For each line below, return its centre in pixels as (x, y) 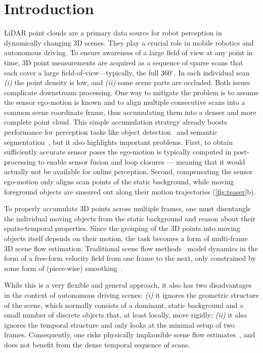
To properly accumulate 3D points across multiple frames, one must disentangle (128, 208)
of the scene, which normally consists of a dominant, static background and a (124, 305)
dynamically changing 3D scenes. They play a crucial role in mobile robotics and (129, 42)
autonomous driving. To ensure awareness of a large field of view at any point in (128, 52)
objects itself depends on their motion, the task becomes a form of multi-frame (126, 238)
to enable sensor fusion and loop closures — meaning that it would (142, 161)
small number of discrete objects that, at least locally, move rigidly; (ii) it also (125, 315)
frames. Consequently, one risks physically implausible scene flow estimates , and (130, 335)
